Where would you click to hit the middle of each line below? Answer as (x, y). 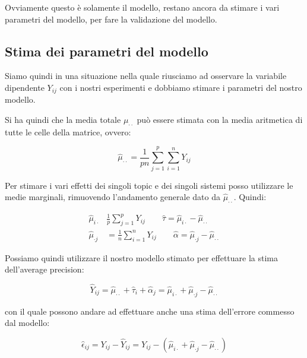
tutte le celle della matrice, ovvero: (68, 132)
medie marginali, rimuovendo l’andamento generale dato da (113, 197)
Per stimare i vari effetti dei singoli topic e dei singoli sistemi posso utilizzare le (149, 185)
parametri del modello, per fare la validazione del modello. (111, 19)
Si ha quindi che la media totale (63, 120)
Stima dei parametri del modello (107, 51)
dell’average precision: (45, 269)
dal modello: (27, 323)
